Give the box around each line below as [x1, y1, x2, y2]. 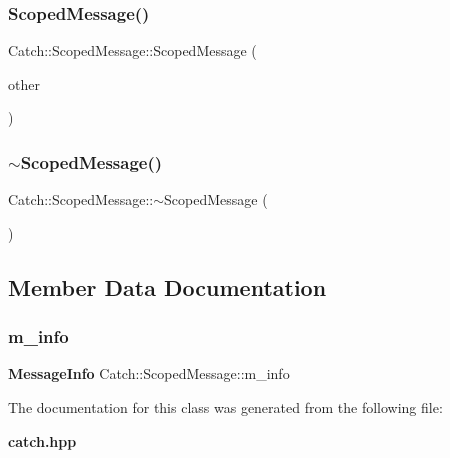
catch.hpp [8, 430, 77, 451]
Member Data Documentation [8, 271, 327, 302]
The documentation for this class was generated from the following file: [8, 397, 443, 417]
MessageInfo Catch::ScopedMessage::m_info [8, 363, 290, 384]
